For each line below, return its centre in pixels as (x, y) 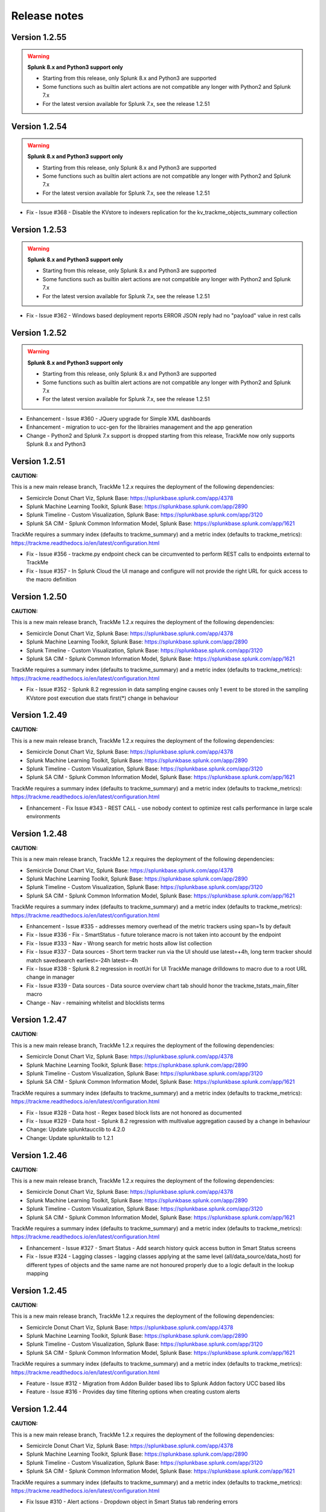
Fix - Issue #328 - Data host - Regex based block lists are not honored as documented (134, 1112)
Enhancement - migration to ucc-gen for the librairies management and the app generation (139, 427)
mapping (37, 1273)
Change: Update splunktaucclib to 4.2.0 (76, 1129)
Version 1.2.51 (38, 461)
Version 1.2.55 (39, 37)
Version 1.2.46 (39, 1155)
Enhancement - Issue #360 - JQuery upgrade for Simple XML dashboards (118, 419)
